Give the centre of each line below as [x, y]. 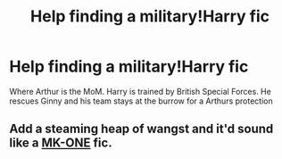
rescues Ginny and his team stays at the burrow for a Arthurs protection [141, 101]
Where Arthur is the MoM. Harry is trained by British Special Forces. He [141, 91]
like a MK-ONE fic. [61, 143]
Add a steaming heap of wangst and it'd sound [141, 129]
